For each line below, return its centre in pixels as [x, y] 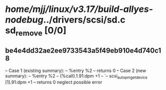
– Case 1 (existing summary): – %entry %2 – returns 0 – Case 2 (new [76, 70]
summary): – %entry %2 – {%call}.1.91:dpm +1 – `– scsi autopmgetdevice [76, 76]
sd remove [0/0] [36, 31]
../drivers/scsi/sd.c [84, 20]
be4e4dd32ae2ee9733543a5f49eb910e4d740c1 [83, 51]
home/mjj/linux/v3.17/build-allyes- [79, 9]
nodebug [24, 20]
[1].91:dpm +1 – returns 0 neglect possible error [54, 82]
